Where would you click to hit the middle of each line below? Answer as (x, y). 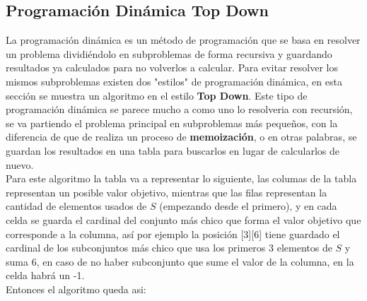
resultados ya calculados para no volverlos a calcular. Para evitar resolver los (172, 67)
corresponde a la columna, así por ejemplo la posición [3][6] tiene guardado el (173, 234)
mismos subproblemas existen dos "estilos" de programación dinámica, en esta (174, 81)
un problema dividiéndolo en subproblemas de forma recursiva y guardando (169, 53)
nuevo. (20, 164)
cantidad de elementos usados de (76, 206)
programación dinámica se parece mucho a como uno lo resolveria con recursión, (179, 109)
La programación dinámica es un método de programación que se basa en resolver (183, 40)
